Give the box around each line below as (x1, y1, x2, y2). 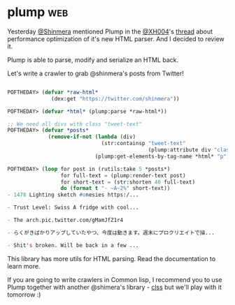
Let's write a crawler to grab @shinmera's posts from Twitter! (7, 69, 184, 77)
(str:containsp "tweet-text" (101, 140, 187, 147)
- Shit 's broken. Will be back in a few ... (7, 241, 139, 248)
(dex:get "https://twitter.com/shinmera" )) (51, 95, 180, 102)
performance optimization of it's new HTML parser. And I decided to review (7, 34, 225, 43)
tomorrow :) (7, 290, 41, 299)
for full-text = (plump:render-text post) (60, 172, 187, 179)
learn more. (7, 262, 41, 270)
